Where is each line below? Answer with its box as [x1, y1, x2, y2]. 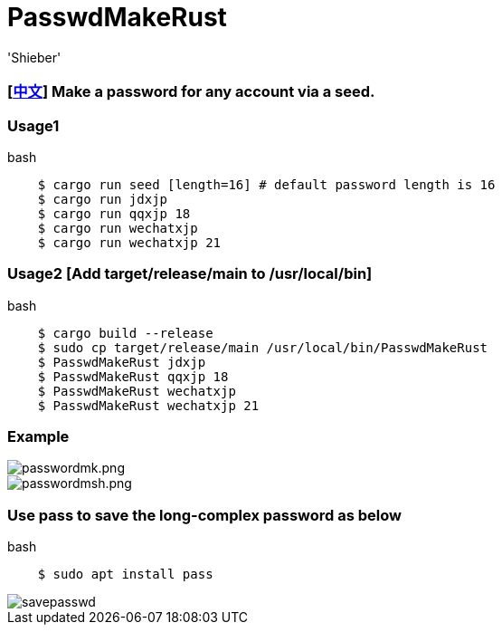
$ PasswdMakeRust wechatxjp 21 [37, 397, 260, 413]
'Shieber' [7, 49, 62, 65]
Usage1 [7, 116, 60, 135]
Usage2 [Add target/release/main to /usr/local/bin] [7, 264, 373, 283]
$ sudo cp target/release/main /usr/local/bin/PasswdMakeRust [37, 340, 488, 355]
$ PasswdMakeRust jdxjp [37, 354, 206, 369]
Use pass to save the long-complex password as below [7, 505, 402, 524]
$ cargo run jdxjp [37, 191, 168, 206]
